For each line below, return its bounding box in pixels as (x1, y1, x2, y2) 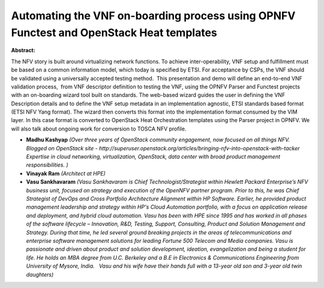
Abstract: (11, 47, 35, 54)
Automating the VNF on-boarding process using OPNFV (11, 9, 296, 22)
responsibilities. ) (26, 161, 68, 168)
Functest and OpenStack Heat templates (11, 26, 217, 39)
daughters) (26, 271, 54, 278)
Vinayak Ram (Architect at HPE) (26, 170, 106, 177)
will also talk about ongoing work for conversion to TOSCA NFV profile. (11, 125, 187, 132)
